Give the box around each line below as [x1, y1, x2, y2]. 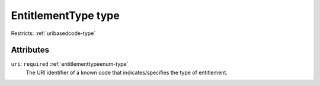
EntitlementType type [11, 9, 120, 22]
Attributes [11, 45, 50, 55]
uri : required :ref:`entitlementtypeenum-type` [11, 60, 129, 68]
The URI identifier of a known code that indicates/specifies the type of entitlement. [25, 69, 228, 76]
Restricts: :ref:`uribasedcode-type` [11, 30, 96, 37]
